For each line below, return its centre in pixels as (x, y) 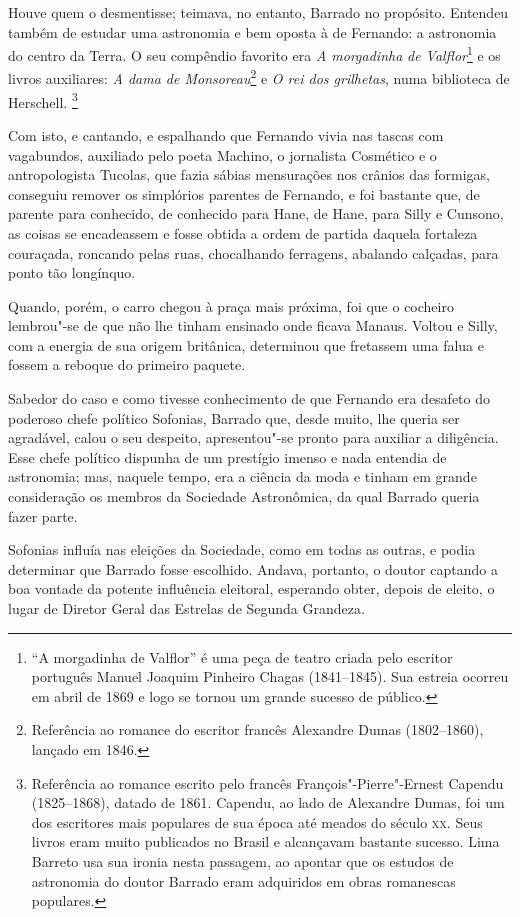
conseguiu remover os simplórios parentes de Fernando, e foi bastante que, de (244, 193)
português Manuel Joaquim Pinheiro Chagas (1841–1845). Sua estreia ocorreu (270, 676)
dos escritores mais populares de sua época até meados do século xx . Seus (257, 821)
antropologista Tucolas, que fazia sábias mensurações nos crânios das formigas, (249, 174)
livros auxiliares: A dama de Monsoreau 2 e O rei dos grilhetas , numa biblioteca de (259, 77)
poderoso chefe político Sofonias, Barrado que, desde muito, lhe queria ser (234, 417)
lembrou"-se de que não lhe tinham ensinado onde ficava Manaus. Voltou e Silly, (253, 325)
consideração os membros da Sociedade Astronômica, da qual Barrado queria (244, 496)
